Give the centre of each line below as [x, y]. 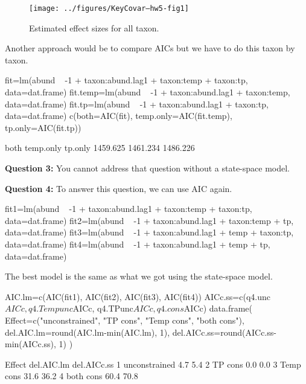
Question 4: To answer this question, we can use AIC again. [119, 188]
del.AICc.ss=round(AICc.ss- [224, 332]
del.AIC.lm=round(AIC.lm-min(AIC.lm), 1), [88, 332]
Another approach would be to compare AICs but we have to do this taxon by [150, 48]
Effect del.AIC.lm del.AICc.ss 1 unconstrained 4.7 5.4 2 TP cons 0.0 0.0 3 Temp [153, 364]
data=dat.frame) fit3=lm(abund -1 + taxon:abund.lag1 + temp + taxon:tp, [149, 232]
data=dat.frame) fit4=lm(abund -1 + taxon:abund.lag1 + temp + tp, [138, 244]
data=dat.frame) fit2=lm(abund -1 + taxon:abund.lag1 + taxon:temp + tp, [149, 220]
